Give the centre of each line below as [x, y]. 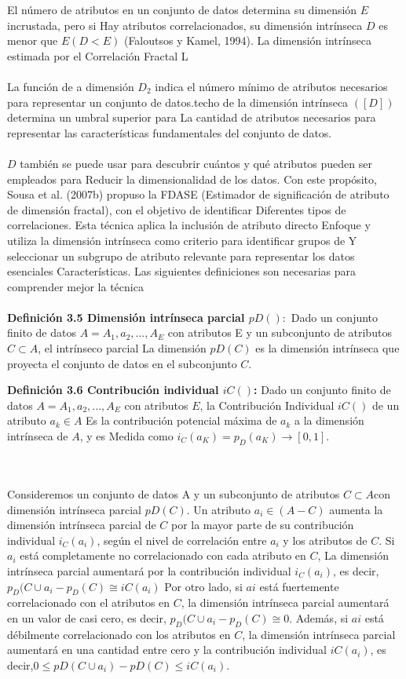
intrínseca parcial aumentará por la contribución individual [149, 570]
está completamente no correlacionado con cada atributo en [163, 555]
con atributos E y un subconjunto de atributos [280, 332]
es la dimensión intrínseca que [327, 348]
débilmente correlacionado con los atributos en [119, 634]
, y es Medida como [126, 436]
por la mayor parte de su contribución [262, 525]
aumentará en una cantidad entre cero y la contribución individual [167, 650]
